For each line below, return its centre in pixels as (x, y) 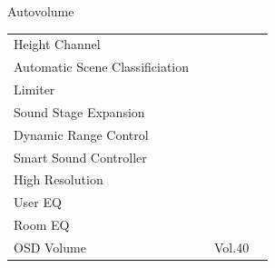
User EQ (38, 202)
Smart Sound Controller (80, 157)
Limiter (34, 89)
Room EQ (42, 225)
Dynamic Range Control (81, 134)
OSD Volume (50, 247)
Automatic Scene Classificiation (102, 67)
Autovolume (41, 11)
